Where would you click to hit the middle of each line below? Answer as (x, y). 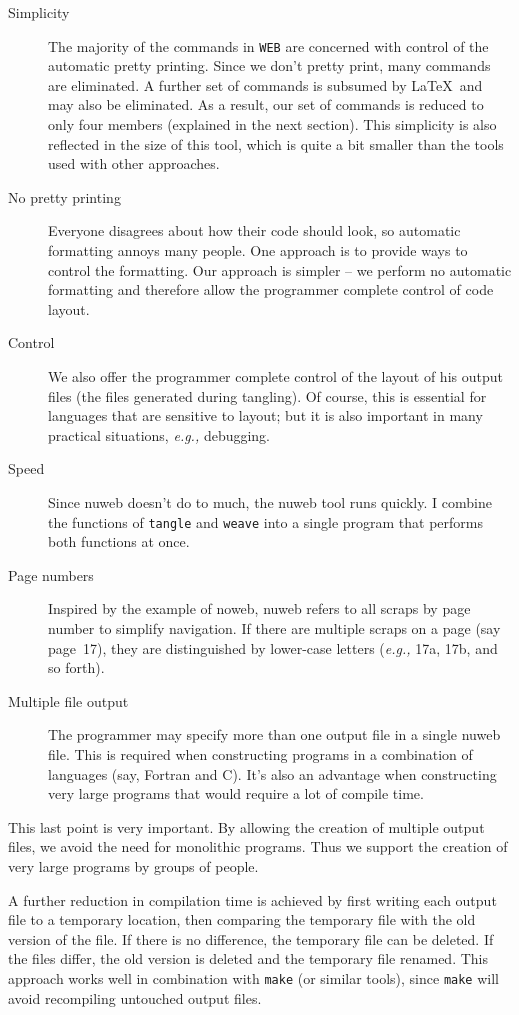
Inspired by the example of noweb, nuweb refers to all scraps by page (259, 608)
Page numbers (51, 574)
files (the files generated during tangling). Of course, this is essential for (267, 395)
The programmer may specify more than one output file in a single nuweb (274, 734)
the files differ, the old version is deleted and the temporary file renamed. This (248, 958)
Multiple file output (68, 700)
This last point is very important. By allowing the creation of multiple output (246, 826)
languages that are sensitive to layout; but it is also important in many (265, 415)
